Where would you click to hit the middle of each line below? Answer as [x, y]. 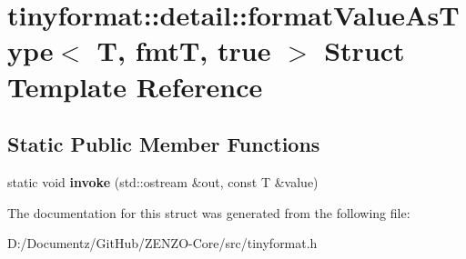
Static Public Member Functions [164, 144]
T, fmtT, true [184, 50]
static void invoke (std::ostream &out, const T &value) [163, 181]
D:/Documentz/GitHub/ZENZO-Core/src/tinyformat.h [162, 243]
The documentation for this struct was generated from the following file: [209, 212]
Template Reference [135, 86]
